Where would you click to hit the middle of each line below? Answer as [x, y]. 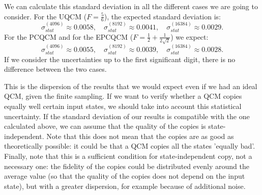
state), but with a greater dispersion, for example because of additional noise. [125, 186]
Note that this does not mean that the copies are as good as [140, 136]
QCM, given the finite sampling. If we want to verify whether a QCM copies [123, 96]
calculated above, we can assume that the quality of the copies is [105, 126]
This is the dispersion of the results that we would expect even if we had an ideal [131, 86]
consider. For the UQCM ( [46, 16]
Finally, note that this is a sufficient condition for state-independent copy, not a [128, 156]
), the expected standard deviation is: [162, 16]
